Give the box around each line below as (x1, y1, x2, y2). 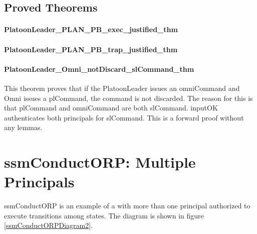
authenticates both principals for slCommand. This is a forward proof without (4, 112, 244, 123)
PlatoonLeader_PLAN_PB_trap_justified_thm (4, 44, 178, 54)
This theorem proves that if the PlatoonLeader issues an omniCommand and (4, 82, 240, 93)
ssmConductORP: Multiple (4, 152, 196, 172)
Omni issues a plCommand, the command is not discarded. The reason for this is (4, 92, 253, 103)
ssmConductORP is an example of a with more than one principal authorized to (4, 200, 250, 211)
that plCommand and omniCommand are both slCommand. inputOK (4, 102, 218, 113)
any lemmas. (4, 122, 43, 133)
